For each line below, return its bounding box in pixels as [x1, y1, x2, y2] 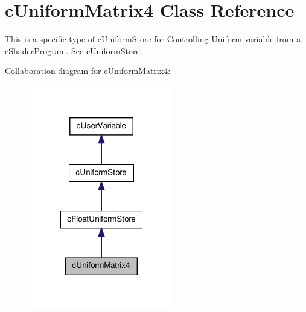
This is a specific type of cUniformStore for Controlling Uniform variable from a [5, 33, 301, 45]
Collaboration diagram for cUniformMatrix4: [5, 64, 171, 77]
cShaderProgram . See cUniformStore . [5, 44, 142, 57]
